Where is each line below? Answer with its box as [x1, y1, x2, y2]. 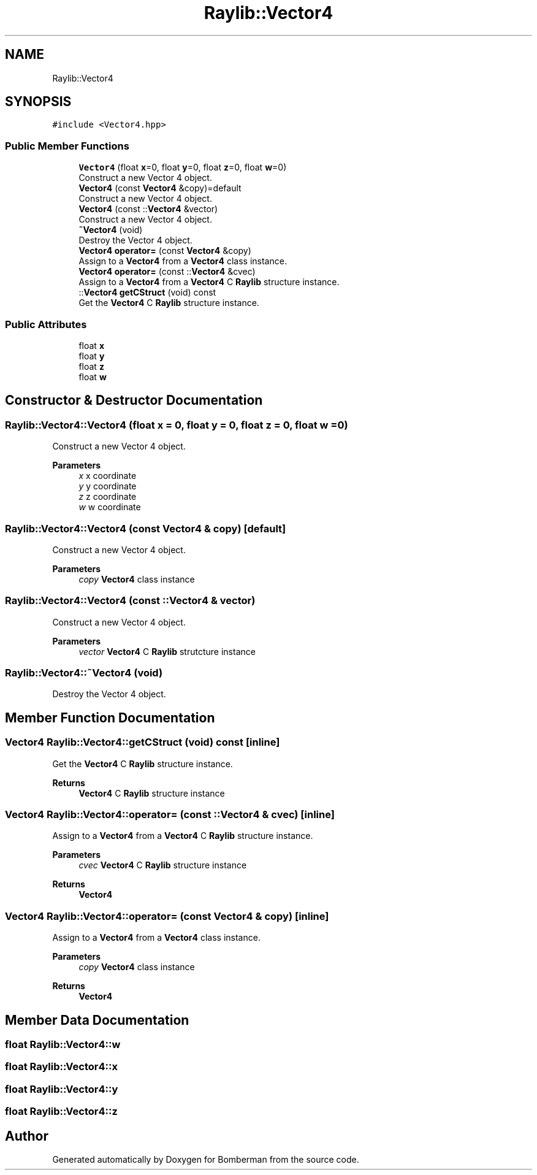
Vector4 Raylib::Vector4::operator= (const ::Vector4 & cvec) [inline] [5, 808, 335, 821]
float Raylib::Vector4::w [5, 1038, 121, 1051]
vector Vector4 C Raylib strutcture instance [78, 646, 256, 657]
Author [5, 1128, 48, 1144]
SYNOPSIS [5, 94, 72, 110]
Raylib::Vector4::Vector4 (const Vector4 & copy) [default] [5, 522, 286, 535]
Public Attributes [5, 318, 87, 331]
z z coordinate [78, 491, 137, 502]
